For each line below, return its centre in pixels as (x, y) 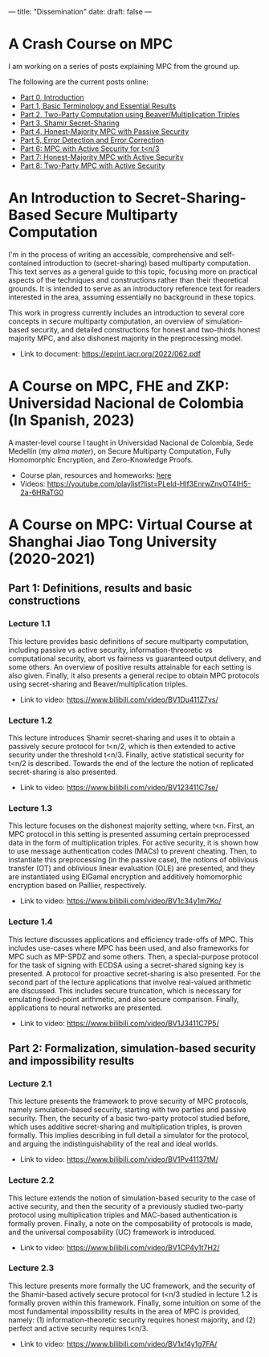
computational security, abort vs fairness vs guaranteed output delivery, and (135, 658)
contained (25, 263)
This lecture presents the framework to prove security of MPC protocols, (128, 1101)
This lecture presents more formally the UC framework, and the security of (132, 1286)
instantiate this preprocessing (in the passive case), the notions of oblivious (133, 860)
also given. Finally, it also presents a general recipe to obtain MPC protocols (134, 675)
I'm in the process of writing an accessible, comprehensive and (113, 254)
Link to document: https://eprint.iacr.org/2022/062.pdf (110, 353)
